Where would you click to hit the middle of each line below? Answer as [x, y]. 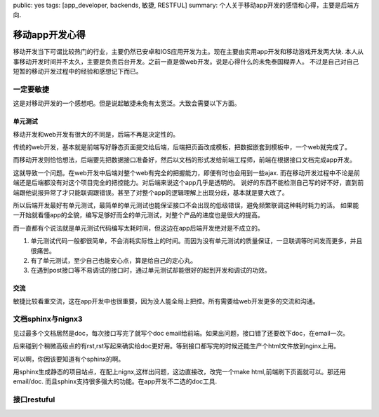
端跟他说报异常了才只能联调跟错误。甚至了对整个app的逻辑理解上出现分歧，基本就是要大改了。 [151, 192]
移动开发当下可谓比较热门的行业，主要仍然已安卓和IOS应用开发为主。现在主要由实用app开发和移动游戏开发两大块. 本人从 [188, 52]
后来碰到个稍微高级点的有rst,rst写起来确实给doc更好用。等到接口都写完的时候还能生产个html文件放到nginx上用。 [177, 346]
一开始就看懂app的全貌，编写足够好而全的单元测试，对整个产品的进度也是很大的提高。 [139, 215]
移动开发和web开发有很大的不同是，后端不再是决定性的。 [96, 134]
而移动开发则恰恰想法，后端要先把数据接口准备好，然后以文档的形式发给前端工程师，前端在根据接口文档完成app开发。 [185, 160]
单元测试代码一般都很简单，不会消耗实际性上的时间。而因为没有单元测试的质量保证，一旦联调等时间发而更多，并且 [197, 241]
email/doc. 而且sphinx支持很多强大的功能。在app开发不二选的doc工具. [115, 381]
